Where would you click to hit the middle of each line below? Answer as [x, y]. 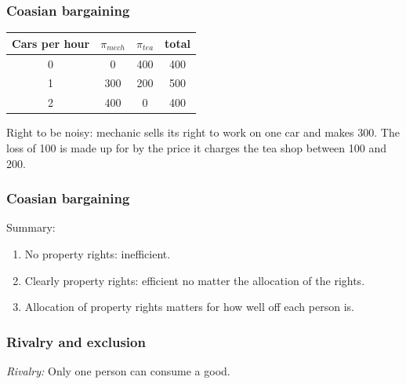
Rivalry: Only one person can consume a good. [118, 370]
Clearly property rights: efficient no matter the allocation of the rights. [195, 280]
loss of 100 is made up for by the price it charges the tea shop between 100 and [197, 147]
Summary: [31, 227]
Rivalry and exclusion [76, 341]
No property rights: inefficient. [98, 253]
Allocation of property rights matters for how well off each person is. [189, 307]
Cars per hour [51, 43]
